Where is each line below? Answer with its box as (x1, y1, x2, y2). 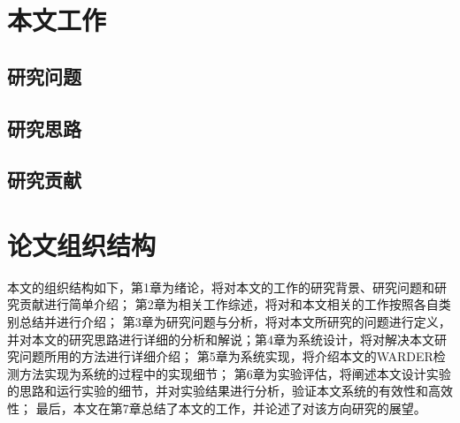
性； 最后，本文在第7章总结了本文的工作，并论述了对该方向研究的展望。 (7, 399, 426, 417)
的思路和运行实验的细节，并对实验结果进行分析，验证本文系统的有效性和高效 (7, 381, 453, 400)
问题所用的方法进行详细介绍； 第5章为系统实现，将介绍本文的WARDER (19, 347, 433, 366)
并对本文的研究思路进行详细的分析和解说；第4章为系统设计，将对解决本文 (7, 329, 434, 348)
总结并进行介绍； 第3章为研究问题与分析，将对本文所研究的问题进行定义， (19, 313, 451, 331)
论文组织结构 (7, 226, 157, 262)
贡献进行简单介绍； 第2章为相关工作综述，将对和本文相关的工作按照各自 (19, 295, 439, 313)
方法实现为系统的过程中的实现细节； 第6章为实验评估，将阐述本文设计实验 (19, 364, 451, 382)
